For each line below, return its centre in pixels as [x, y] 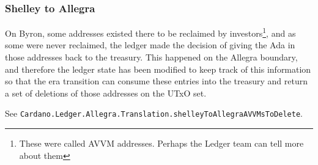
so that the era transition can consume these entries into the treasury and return [156, 81]
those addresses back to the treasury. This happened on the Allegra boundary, [151, 57]
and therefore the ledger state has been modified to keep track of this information [158, 69]
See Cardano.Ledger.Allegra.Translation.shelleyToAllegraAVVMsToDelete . [154, 113]
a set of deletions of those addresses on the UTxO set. [106, 93]
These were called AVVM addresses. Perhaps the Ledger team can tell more [161, 143]
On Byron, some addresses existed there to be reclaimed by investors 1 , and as [150, 32]
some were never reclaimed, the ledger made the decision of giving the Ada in [150, 45]
